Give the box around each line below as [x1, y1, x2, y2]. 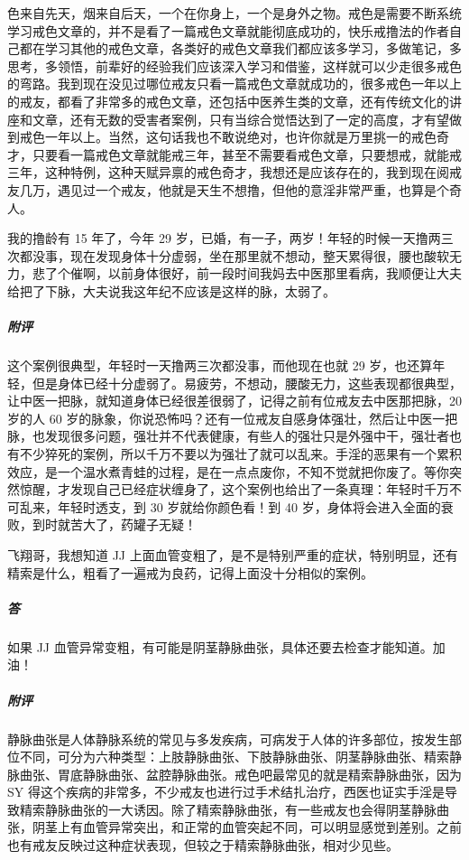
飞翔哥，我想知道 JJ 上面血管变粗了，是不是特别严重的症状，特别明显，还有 [7, 546, 458, 564]
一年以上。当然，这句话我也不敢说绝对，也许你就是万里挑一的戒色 [44, 127, 437, 146]
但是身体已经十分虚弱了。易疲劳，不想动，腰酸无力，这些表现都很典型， [32, 373, 462, 392]
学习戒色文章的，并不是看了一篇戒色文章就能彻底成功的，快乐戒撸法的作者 [7, 21, 449, 40]
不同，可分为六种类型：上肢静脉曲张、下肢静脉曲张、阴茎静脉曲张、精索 [19, 747, 449, 766]
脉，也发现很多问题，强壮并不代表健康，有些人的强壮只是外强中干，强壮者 [7, 426, 449, 445]
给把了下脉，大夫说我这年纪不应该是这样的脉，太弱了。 [7, 281, 336, 300]
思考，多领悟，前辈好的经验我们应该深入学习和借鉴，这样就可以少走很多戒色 [7, 56, 462, 75]
